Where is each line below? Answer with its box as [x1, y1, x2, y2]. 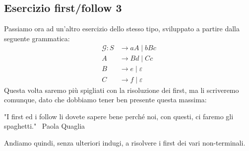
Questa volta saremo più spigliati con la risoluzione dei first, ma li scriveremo [4, 84, 239, 95]
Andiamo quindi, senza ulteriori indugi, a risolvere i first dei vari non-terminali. [4, 137, 246, 148]
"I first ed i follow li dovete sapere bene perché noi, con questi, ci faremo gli [4, 111, 234, 121]
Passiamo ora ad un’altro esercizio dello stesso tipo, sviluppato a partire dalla [4, 23, 240, 34]
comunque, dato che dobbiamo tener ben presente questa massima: [4, 94, 207, 105]
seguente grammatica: [4, 33, 70, 43]
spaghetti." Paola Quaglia [4, 121, 85, 131]
